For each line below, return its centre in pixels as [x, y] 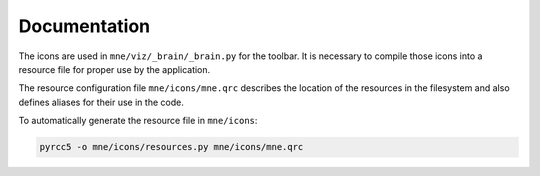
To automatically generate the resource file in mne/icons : [138, 121]
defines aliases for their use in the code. [101, 102]
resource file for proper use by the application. [114, 69]
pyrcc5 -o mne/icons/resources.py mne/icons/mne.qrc [171, 147]
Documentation [84, 26]
